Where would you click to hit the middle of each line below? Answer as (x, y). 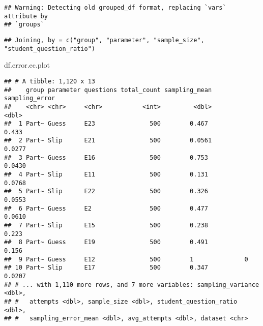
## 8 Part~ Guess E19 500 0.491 (106, 242)
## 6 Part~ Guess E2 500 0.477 (106, 208)
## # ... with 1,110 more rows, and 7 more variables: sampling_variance (132, 285)
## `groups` (24, 25)
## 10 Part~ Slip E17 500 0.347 (106, 268)
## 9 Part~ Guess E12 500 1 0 (126, 259)
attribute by (26, 16)
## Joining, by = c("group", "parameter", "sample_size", (104, 40)
